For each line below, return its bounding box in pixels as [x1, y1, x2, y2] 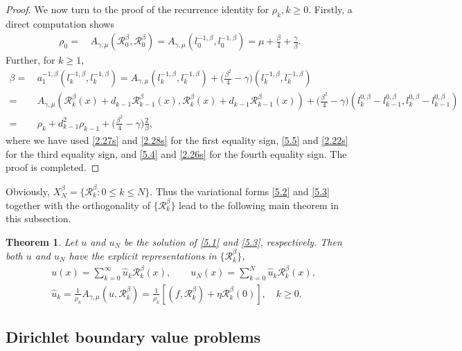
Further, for [6, 53, 55, 67]
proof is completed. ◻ [6, 160, 100, 174]
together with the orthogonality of [6, 197, 150, 212]
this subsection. [6, 211, 71, 226]
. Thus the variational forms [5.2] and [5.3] [150, 183, 330, 198]
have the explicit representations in [69, 248, 217, 262]
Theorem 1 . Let [6, 234, 78, 249]
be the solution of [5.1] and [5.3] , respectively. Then [124, 234, 342, 249]
